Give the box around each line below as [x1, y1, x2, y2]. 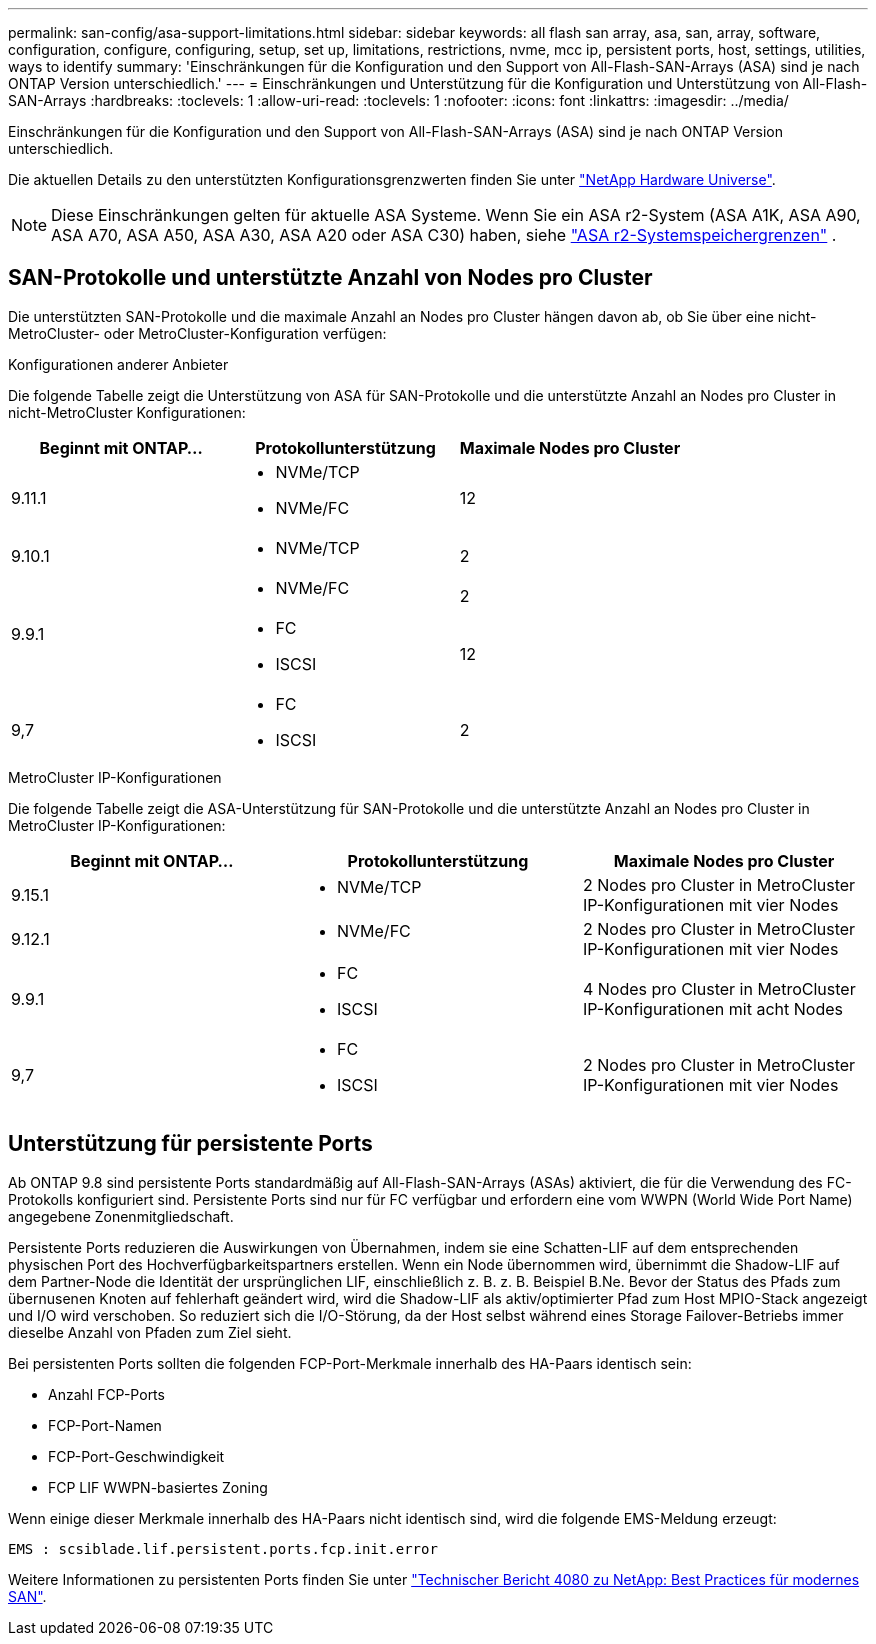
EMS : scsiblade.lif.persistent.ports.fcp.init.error [8, 1540, 438, 1557]
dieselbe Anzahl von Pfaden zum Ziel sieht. [8, 1323, 292, 1341]
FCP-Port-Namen [48, 1416, 162, 1434]
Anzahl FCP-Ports [48, 1385, 165, 1403]
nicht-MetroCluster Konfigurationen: [8, 403, 246, 421]
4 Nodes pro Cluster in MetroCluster [582, 978, 856, 999]
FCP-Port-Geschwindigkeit [48, 1447, 225, 1465]
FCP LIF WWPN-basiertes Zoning [48, 1478, 268, 1496]
